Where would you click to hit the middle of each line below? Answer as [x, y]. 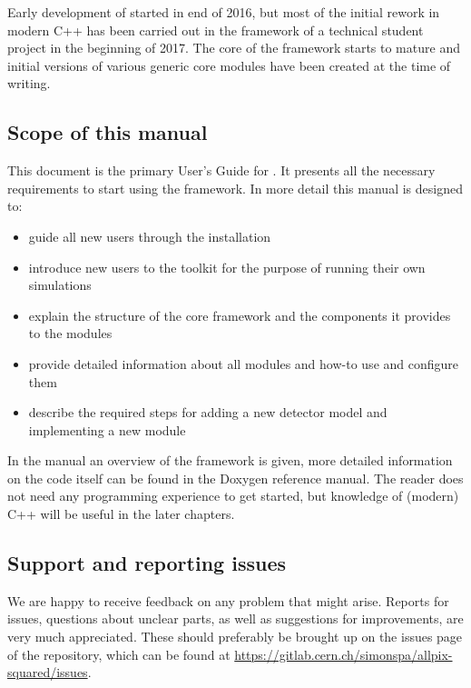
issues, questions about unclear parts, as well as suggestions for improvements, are [235, 618]
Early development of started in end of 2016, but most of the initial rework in [224, 12]
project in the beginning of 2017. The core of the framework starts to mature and [234, 48]
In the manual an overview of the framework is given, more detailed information [230, 460]
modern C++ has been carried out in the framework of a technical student [216, 30]
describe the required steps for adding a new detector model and [208, 412]
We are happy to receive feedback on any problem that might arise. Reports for [228, 600]
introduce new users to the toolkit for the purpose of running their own [227, 267]
